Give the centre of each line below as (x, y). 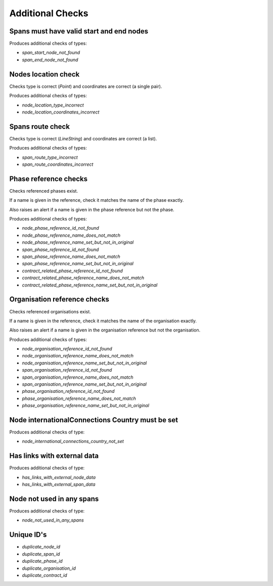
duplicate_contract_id (45, 575)
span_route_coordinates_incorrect (58, 164)
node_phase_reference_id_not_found (61, 228)
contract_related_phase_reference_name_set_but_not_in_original (90, 285)
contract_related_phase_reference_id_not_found (73, 271)
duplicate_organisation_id (49, 568)
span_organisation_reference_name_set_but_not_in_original (84, 384)
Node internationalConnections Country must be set (94, 420)
